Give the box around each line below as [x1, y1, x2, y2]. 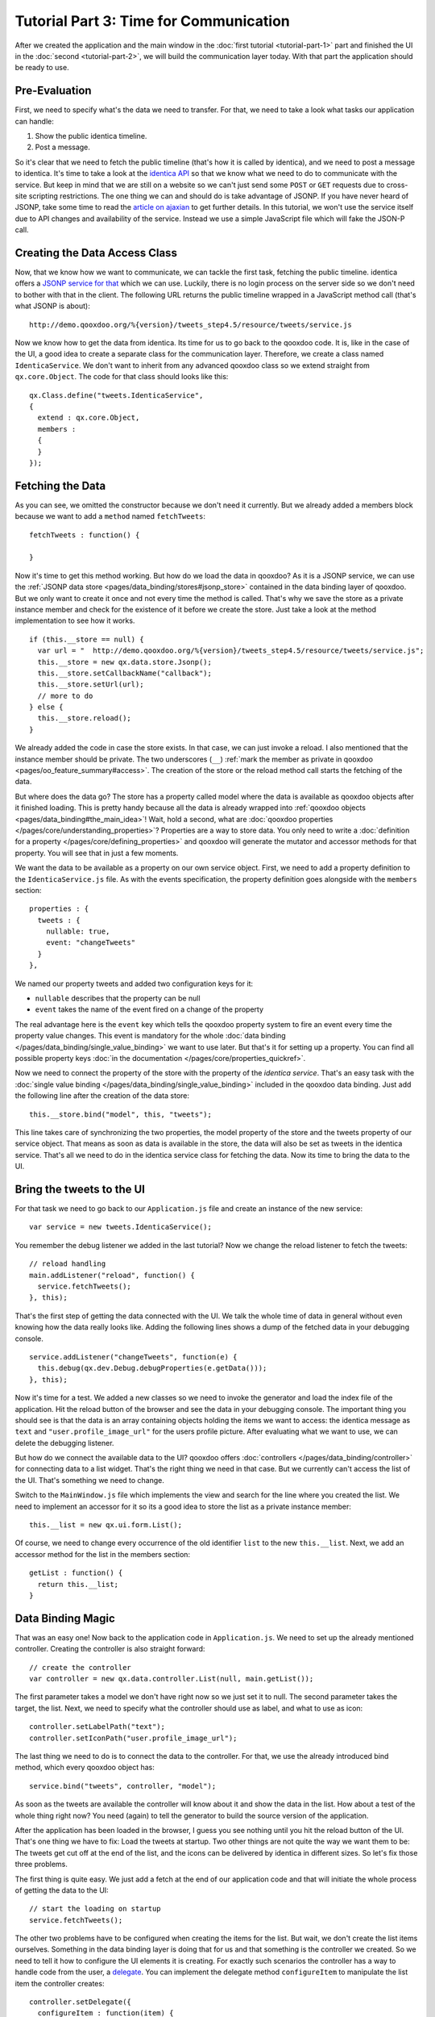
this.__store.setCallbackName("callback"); [37, 668, 213, 678]
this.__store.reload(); [37, 714, 132, 723]
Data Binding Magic [14, 1611, 116, 1625]
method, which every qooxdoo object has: [14, 1763, 155, 1773]
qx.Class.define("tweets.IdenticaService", [29, 390, 204, 399]
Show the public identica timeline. [35, 132, 147, 141]
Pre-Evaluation [14, 84, 92, 98]
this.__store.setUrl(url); [37, 680, 144, 689]
